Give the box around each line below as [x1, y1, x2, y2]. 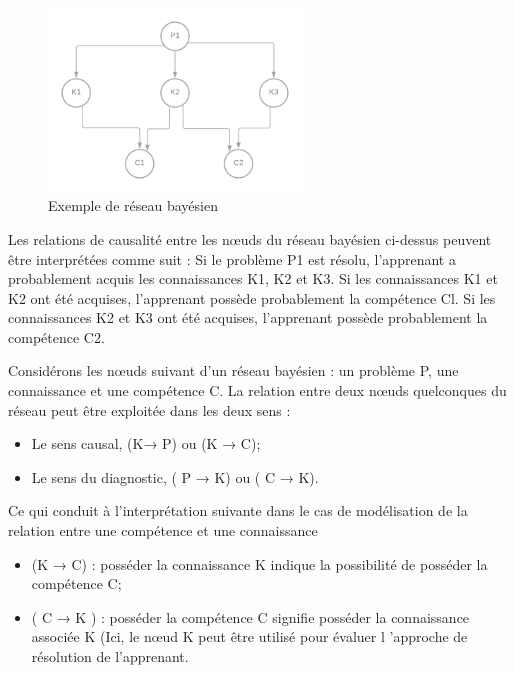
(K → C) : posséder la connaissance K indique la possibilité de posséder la [31, 553, 488, 574]
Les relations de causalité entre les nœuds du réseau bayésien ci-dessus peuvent [8, 228, 492, 249]
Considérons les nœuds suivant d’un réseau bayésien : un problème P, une [8, 360, 459, 381]
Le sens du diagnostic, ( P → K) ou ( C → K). [31, 466, 319, 487]
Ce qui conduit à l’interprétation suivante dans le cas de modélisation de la [8, 500, 468, 521]
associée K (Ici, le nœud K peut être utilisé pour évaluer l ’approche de [31, 626, 468, 647]
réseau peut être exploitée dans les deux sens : [8, 399, 291, 420]
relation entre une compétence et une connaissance [8, 520, 318, 541]
